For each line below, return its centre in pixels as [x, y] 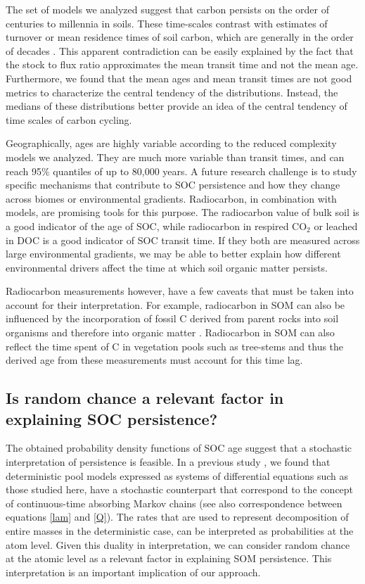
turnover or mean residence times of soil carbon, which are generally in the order [180, 37]
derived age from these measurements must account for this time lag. [154, 360]
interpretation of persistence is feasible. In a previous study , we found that [168, 462]
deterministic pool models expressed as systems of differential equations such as [177, 475]
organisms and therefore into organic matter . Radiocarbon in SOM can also [170, 332]
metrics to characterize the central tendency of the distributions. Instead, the [172, 92]
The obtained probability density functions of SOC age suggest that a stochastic [179, 448]
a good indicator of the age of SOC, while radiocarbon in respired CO [156, 226]
